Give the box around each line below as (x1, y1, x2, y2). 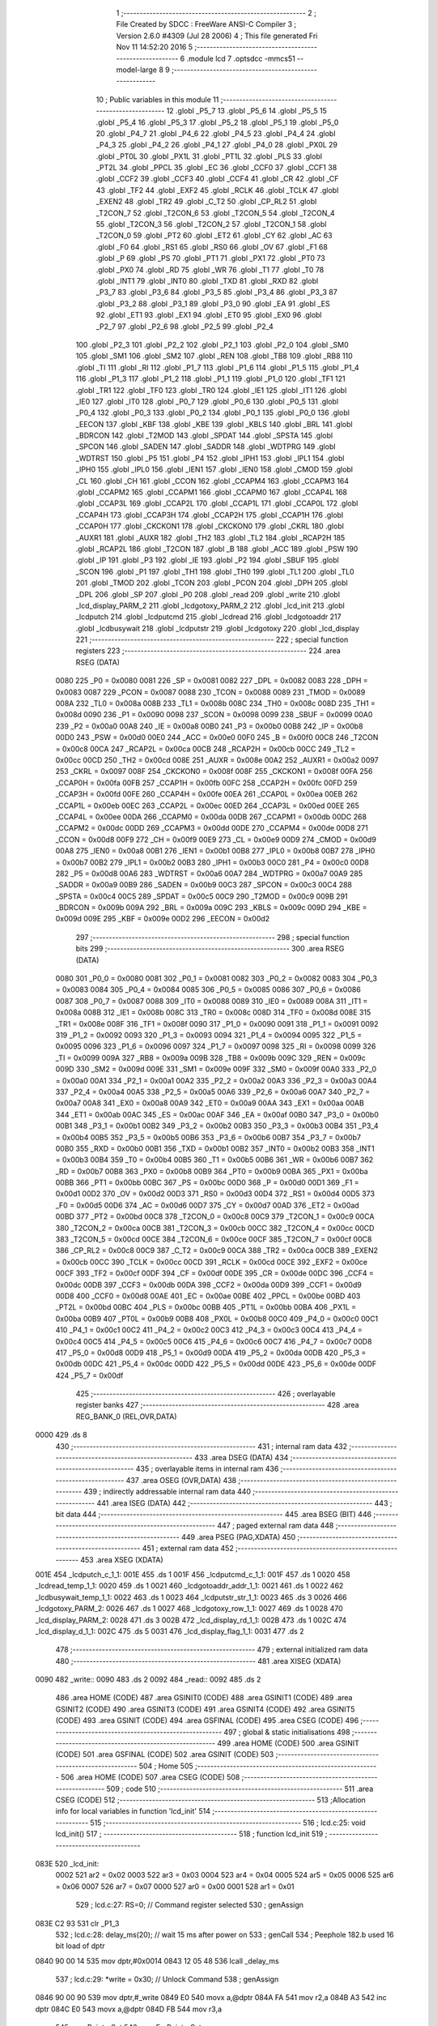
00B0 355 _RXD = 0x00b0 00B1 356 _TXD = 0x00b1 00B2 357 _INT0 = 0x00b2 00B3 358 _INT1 (55, 1143, 375, 1153)
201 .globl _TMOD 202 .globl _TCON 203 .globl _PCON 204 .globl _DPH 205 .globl (75, 578, 348, 588)
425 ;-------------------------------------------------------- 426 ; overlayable (75, 1389, 336, 1399)
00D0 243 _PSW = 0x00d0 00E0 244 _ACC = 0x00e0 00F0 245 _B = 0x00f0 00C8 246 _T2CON (55, 733, 379, 742)
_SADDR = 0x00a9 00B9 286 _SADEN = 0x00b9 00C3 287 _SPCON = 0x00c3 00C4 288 (55, 880, 352, 890)
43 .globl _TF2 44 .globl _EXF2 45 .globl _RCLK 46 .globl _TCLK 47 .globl (95, 185, 339, 194)
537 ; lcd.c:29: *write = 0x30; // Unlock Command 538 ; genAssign (55, 1974, 279, 1985)
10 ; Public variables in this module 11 (95, 94, 219, 105)
